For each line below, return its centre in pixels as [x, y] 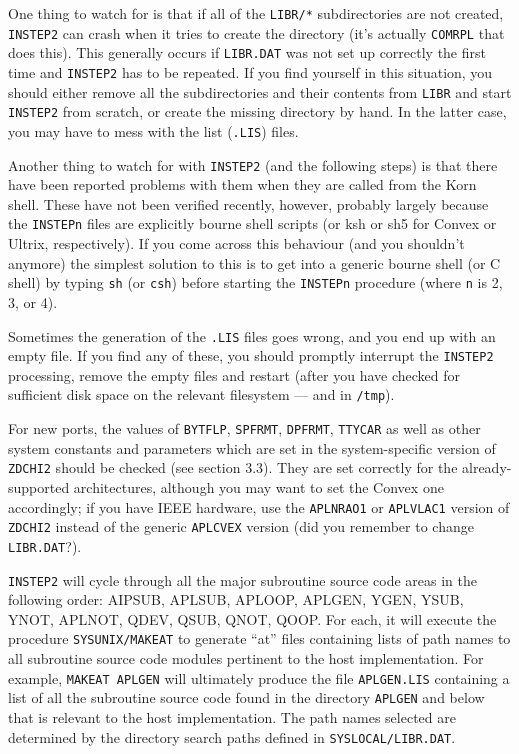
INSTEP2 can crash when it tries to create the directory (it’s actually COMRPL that [256, 32]
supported [39, 487]
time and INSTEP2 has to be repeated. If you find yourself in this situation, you [250, 71]
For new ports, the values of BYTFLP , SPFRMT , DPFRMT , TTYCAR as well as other [244, 428]
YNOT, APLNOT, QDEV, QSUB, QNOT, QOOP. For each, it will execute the [252, 618]
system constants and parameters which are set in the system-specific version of [252, 447]
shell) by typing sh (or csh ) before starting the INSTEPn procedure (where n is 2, [255, 282]
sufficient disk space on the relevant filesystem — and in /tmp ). [201, 394]
